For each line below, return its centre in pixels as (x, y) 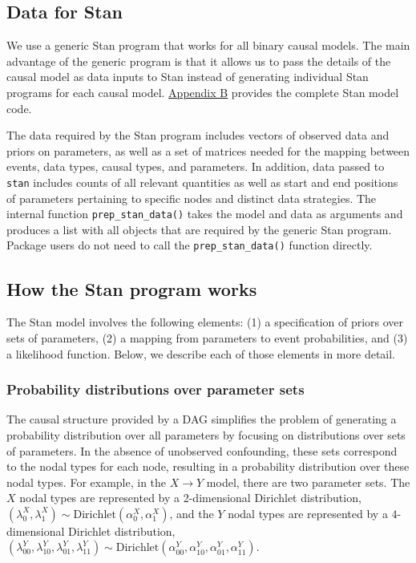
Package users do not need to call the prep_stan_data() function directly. (190, 245)
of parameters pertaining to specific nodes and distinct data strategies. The (192, 198)
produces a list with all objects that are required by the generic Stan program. (199, 229)
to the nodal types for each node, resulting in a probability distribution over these (208, 466)
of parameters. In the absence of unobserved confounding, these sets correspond (202, 450)
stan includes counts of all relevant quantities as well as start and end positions (202, 182)
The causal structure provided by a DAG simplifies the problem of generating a (202, 419)
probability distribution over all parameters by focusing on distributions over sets (206, 434)
